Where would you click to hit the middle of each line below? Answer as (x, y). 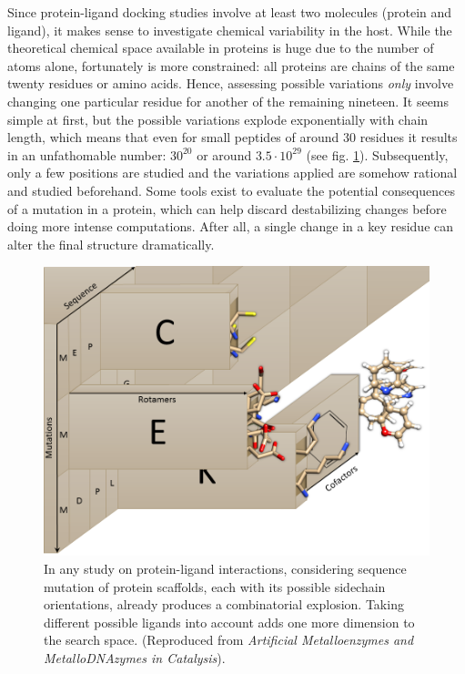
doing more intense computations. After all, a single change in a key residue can (231, 226)
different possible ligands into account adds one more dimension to (229, 622)
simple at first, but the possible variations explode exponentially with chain (218, 119)
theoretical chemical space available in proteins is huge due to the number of (221, 48)
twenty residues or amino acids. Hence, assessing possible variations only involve (231, 83)
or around (224, 154)
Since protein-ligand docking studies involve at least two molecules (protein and (230, 12)
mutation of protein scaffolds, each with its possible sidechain (215, 586)
